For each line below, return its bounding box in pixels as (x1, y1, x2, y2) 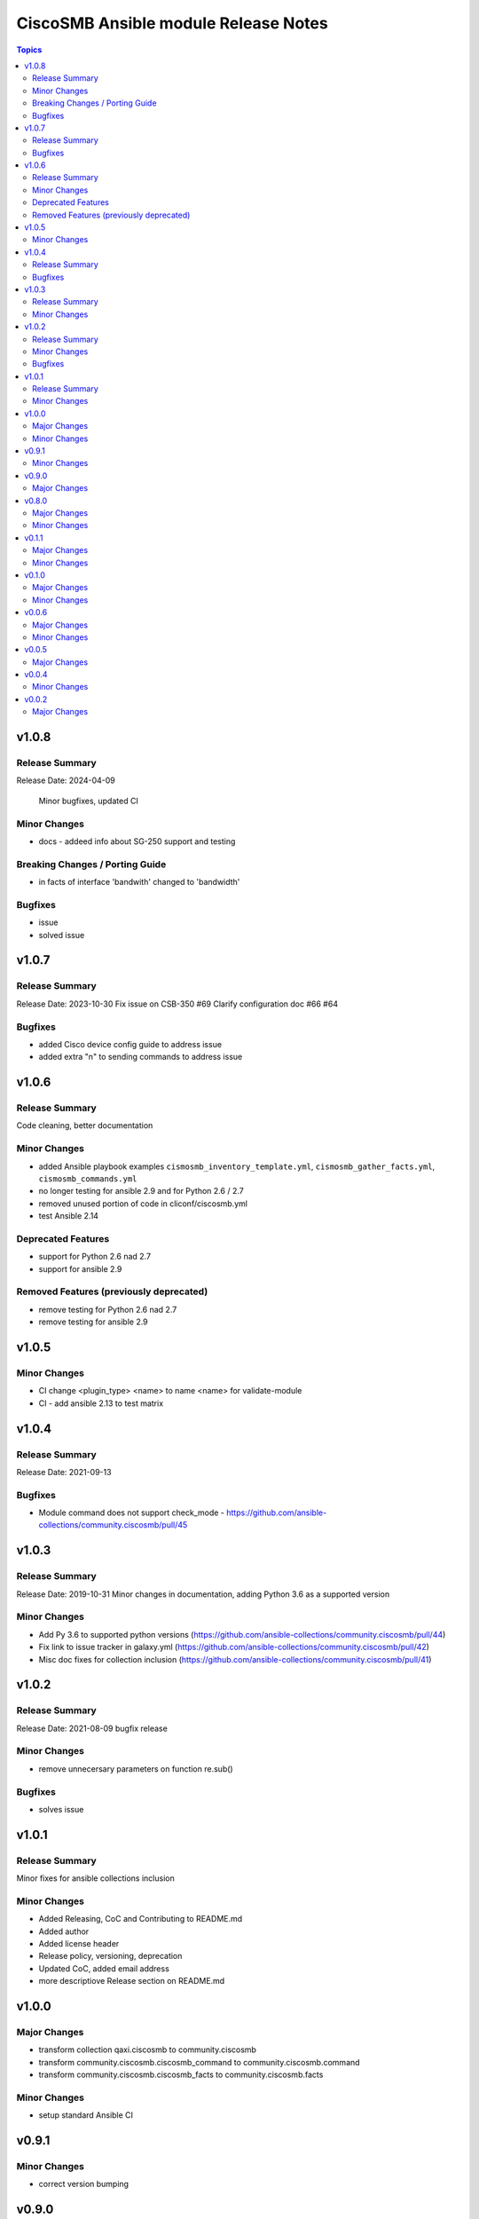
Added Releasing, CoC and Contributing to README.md (38, 1914, 243, 1924)
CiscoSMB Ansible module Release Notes (16, 13, 328, 33)
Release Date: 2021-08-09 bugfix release (16, 1723, 168, 1733)
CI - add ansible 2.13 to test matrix (38, 1398, 164, 1409)
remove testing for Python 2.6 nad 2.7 (38, 1304, 177, 1315)
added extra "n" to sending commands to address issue (38, 1052, 243, 1062)
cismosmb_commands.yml (38, 1173, 137, 1184)
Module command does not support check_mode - (38, 1507, 225, 1518)
